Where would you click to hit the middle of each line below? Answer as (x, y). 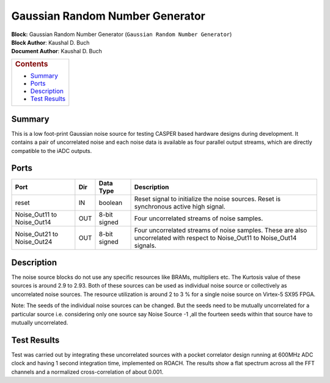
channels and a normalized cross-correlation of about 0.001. (87, 372)
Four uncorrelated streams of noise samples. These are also (221, 230)
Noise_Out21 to (37, 234)
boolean (110, 203)
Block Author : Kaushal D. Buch (50, 42)
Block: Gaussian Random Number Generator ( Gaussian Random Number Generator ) (122, 34)
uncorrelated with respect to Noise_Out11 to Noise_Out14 (215, 237)
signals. (145, 245)
